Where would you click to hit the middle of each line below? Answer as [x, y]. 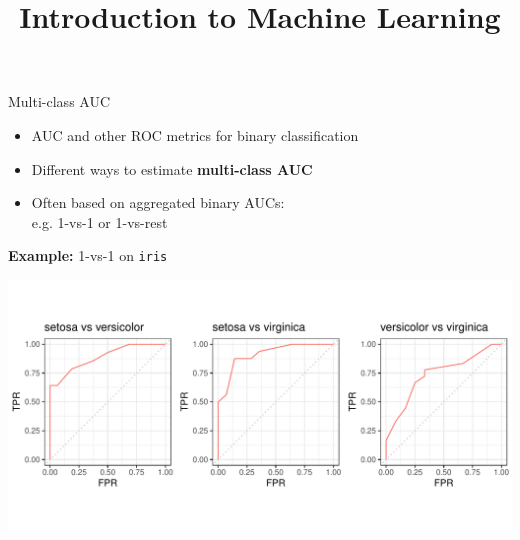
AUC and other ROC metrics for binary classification [195, 134]
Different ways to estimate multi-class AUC [172, 168]
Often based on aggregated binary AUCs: [158, 202]
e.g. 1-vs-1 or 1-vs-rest [99, 221]
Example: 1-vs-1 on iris [88, 255]
